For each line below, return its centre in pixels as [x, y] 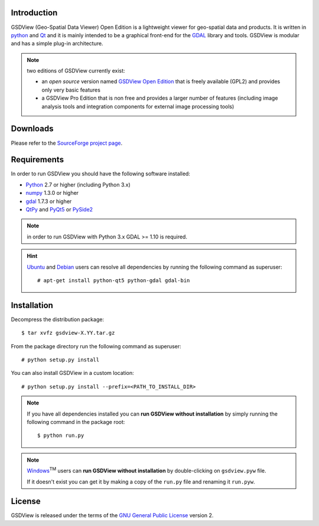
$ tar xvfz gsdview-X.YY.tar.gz [68, 333]
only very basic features [71, 90]
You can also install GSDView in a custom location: [72, 373]
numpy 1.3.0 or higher [52, 193]
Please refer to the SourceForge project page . [67, 143]
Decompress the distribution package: [58, 319]
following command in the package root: [76, 422]
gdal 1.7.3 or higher [49, 201]
